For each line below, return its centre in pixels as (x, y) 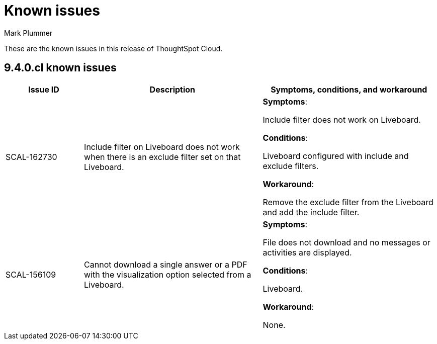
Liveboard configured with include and (336, 156)
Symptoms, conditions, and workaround (349, 89)
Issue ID (44, 89)
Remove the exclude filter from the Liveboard (348, 202)
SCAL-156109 (31, 274)
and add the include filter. (311, 212)
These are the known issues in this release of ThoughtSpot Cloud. (113, 48)
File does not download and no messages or (346, 242)
